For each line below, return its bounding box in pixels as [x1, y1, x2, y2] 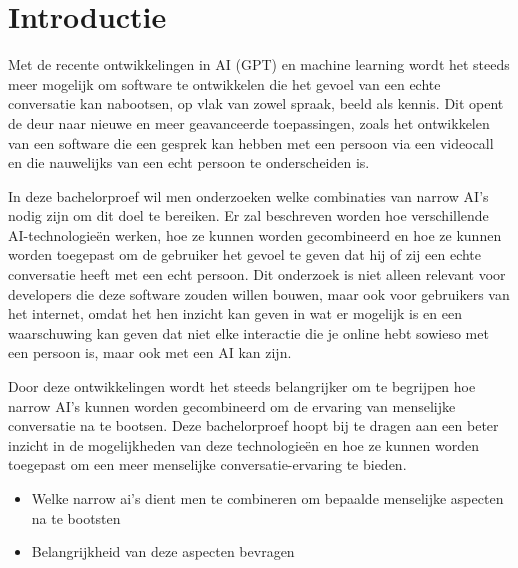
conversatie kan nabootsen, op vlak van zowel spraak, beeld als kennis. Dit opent [8, 93, 504, 114]
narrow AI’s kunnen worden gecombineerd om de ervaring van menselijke [8, 395, 456, 416]
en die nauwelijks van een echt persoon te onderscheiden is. [8, 152, 370, 173]
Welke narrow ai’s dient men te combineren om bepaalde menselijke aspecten [31, 488, 504, 508]
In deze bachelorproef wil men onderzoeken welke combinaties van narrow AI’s [8, 185, 489, 206]
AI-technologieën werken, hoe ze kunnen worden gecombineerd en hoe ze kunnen [8, 224, 502, 245]
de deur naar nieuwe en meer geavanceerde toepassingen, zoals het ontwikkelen [8, 112, 490, 133]
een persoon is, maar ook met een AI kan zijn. [8, 342, 292, 363]
